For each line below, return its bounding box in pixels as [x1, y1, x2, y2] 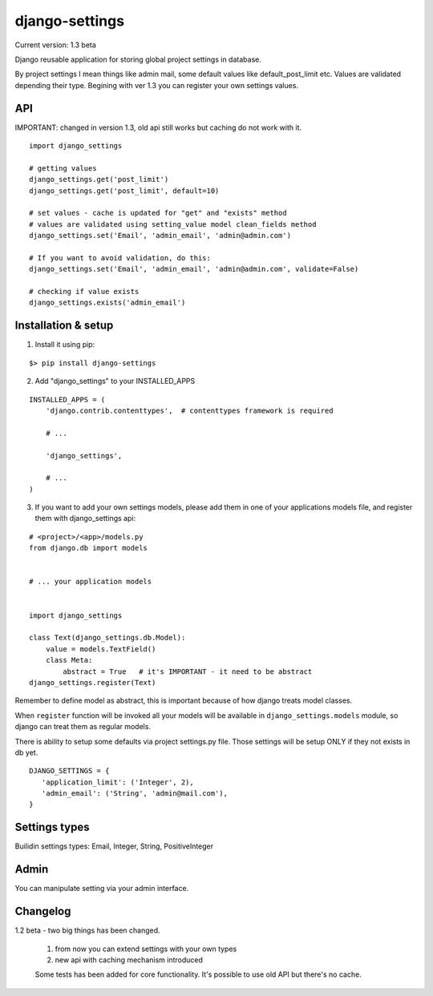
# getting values [29, 163, 97, 172]
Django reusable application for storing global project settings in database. [14, 54, 262, 64]
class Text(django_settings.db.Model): [29, 633, 186, 643]
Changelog [14, 905, 71, 918]
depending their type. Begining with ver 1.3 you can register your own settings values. [14, 80, 299, 90]
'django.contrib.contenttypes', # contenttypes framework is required [45, 405, 334, 415]
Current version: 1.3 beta [14, 40, 96, 50]
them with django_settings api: [34, 514, 136, 523]
